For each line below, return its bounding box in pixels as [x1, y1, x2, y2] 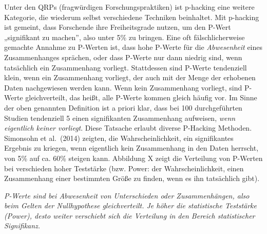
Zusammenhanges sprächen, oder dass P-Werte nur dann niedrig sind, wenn [4, 51, 242, 62]
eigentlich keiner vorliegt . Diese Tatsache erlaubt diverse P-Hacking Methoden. [4, 122, 252, 133]
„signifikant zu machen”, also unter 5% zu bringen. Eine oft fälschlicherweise [4, 31, 245, 42]
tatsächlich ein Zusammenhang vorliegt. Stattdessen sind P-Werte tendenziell [4, 62, 247, 73]
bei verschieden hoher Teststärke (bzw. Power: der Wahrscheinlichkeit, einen [4, 163, 244, 173]
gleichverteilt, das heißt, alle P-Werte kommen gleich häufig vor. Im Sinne [25, 92, 257, 103]
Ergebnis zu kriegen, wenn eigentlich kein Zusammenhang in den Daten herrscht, [4, 142, 259, 153]
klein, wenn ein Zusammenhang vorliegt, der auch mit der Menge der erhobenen [4, 72, 256, 83]
